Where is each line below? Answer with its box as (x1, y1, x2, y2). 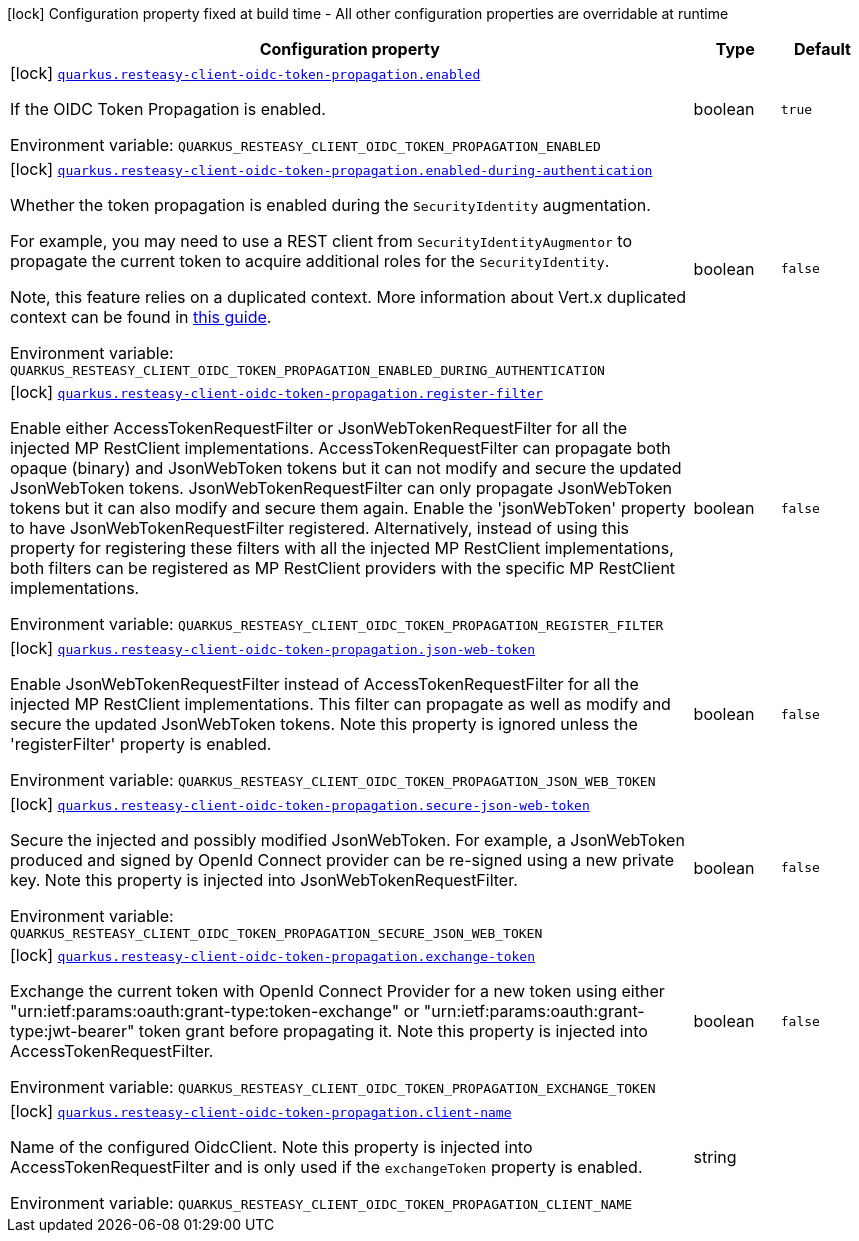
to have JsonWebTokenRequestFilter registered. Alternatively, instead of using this (10, 518, 629, 538)
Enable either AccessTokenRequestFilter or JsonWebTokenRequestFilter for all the (10, 418, 628, 438)
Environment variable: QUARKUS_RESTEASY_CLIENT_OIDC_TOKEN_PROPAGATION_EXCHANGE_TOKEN (10, 1077, 656, 1097)
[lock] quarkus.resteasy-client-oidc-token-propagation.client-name (10, 1101, 512, 1121)
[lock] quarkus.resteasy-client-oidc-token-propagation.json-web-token (10, 638, 535, 658)
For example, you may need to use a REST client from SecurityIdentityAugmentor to (10, 231, 632, 251)
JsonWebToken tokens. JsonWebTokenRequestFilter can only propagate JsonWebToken (10, 478, 673, 498)
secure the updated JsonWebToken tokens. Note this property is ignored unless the (10, 714, 638, 734)
